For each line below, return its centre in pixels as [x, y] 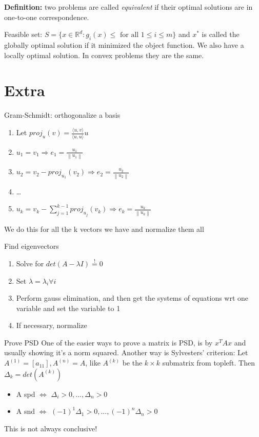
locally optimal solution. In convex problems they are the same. [104, 55]
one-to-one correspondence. [47, 17]
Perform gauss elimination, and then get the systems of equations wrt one [132, 298]
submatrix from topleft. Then [208, 363]
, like [93, 363]
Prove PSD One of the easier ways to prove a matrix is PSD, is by [108, 342]
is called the [221, 34]
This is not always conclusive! [51, 428]
